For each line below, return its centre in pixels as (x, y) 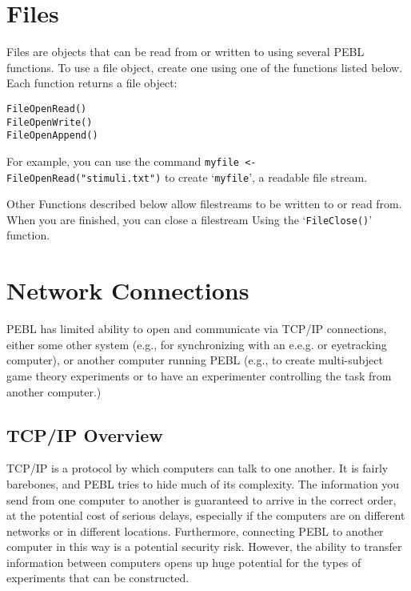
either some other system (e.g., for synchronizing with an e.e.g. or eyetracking (197, 344)
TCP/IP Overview (85, 434)
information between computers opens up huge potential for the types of (184, 562)
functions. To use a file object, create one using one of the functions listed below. (205, 67)
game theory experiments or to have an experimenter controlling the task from (199, 375)
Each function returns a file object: (92, 83)
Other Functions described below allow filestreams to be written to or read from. (204, 204)
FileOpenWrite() (50, 122)
